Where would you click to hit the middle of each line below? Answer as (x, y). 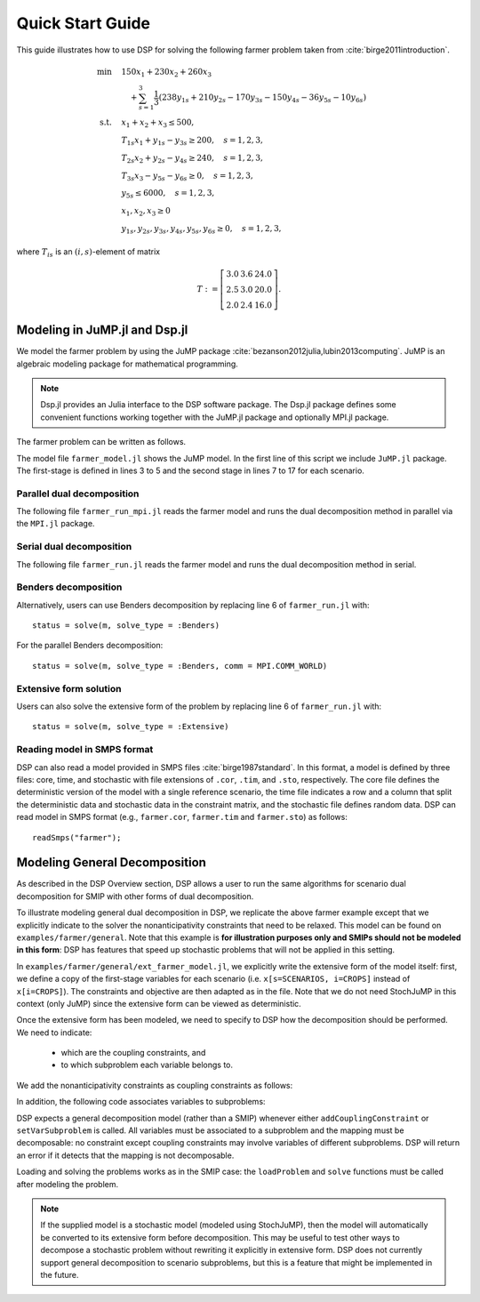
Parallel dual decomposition (78, 494)
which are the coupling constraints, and (133, 1053)
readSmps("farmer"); (77, 837)
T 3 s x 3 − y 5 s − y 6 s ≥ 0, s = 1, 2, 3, (187, 176)
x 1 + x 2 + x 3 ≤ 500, (158, 124)
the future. (60, 1274)
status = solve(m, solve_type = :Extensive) (131, 727)
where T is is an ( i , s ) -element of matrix (88, 253)
